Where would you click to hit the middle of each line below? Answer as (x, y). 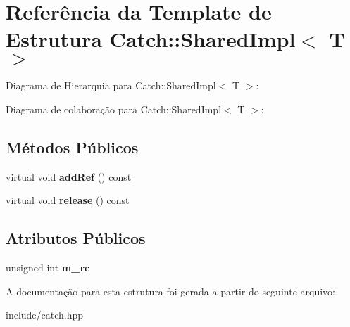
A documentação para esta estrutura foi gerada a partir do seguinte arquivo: (170, 291)
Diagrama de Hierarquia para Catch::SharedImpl (111, 85)
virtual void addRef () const (69, 176)
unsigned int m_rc (48, 268)
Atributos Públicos (76, 238)
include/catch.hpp (45, 315)
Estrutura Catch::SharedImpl (151, 39)
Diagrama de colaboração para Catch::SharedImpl (114, 109)
